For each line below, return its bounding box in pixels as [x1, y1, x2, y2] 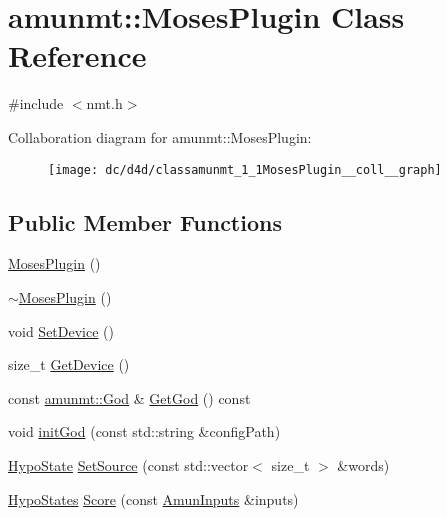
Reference [8, 35, 147, 76]
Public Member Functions [8, 206, 282, 237]
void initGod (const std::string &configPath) [8, 421, 281, 442]
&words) [337, 454, 390, 475]
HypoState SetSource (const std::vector [8, 454, 249, 475]
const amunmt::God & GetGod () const [8, 387, 251, 408]
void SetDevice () [8, 320, 114, 341]
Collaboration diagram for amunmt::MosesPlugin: [8, 126, 312, 147]
